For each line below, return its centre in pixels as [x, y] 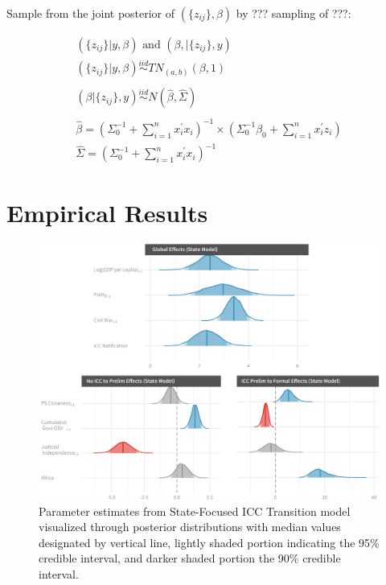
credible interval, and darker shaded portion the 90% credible [190, 558]
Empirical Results [107, 212]
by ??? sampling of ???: [294, 13]
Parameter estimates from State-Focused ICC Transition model [195, 511]
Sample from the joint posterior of [91, 13]
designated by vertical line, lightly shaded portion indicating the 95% [209, 542]
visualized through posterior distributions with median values [190, 527]
